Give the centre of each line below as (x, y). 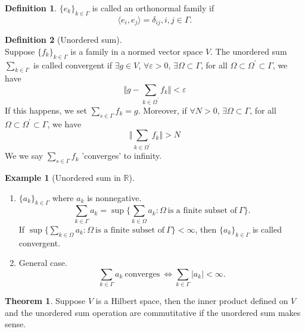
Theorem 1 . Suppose (45, 301)
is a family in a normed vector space (137, 51)
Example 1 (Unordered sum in (63, 177)
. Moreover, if (162, 110)
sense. (15, 324)
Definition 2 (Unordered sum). (63, 40)
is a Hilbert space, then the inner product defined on (192, 301)
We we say (24, 156)
